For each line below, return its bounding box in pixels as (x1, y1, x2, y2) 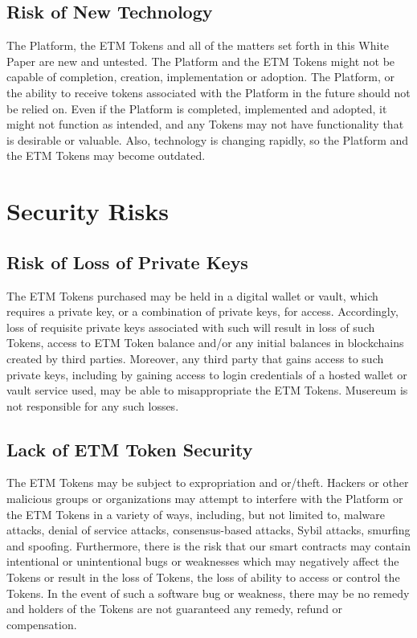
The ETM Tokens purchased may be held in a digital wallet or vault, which (6, 287, 378, 304)
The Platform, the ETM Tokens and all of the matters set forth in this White (6, 37, 390, 54)
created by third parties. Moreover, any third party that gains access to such (6, 350, 384, 366)
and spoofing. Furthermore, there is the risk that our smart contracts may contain (6, 537, 411, 554)
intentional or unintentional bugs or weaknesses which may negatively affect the (6, 553, 399, 570)
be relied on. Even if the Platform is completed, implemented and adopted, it (6, 100, 387, 117)
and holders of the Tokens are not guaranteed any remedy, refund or (6, 600, 343, 617)
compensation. (6, 616, 77, 632)
